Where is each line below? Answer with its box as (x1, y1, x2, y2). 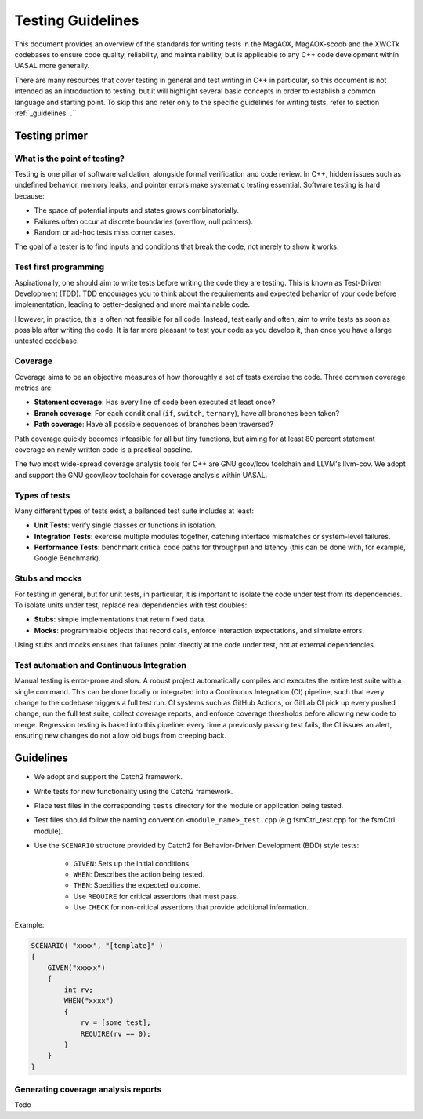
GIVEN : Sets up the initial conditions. (73, 858, 191, 868)
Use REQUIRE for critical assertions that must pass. (73, 891, 239, 901)
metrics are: (14, 383, 54, 392)
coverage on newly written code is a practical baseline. (14, 444, 193, 454)
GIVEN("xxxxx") (47, 964, 106, 972)
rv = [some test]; (80, 1019, 152, 1027)
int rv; (63, 986, 94, 994)
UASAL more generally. (14, 61, 90, 71)
